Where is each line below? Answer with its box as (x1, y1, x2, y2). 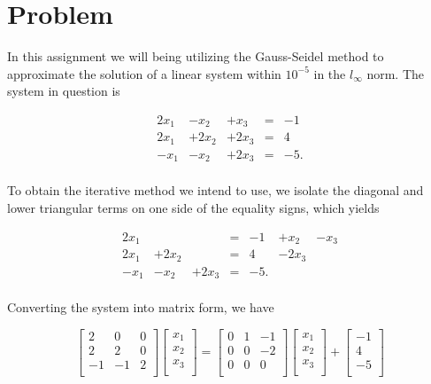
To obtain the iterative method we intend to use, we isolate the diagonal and (7, 181, 424, 200)
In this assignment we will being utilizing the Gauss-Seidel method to (7, 47, 384, 66)
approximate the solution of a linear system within (7, 64, 281, 82)
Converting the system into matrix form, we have (7, 298, 274, 317)
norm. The (366, 64, 424, 82)
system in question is (7, 82, 120, 100)
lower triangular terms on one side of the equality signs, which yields (7, 198, 380, 216)
